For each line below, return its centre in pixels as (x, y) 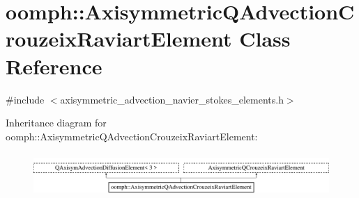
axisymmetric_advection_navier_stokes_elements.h (172, 99)
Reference (54, 66)
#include (25, 99)
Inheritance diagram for (56, 123)
